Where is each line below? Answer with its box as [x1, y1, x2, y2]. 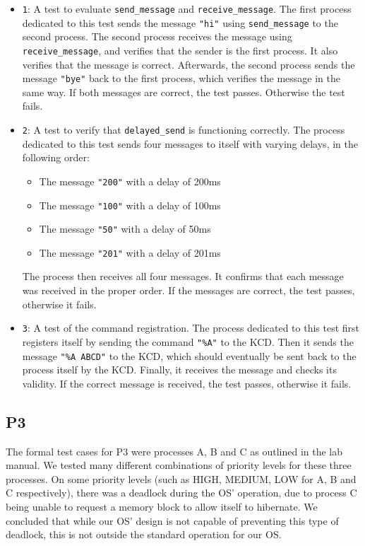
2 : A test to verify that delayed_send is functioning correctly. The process [22, 122, 345, 136]
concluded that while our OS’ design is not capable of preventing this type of [6, 513, 339, 528]
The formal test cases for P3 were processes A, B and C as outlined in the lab [6, 443, 343, 458]
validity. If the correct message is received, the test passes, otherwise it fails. [22, 376, 352, 390]
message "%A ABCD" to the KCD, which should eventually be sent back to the [22, 348, 357, 363]
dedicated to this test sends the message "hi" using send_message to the [22, 15, 338, 30]
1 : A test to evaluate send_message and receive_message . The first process [22, 1, 352, 16]
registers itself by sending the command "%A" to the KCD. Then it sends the [22, 334, 354, 349]
